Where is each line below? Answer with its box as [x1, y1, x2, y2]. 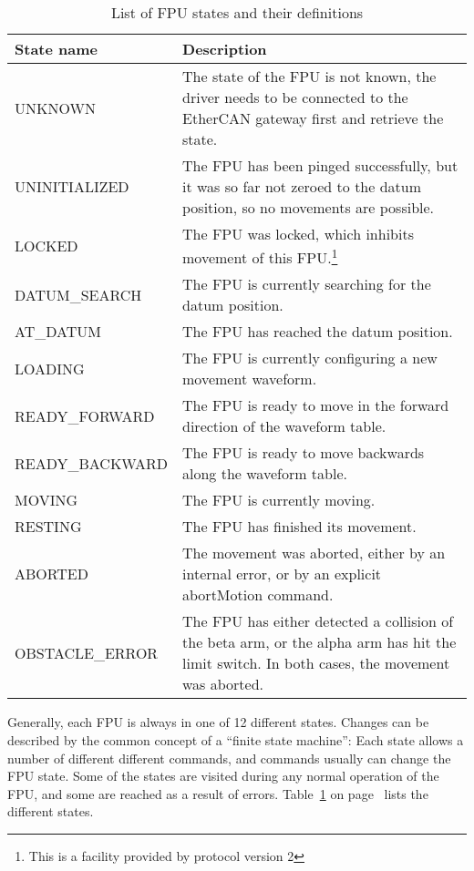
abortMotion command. [182, 584, 334, 606]
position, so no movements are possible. [182, 197, 435, 218]
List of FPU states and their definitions [110, 2, 364, 23]
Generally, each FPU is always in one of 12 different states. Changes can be [7, 712, 429, 732]
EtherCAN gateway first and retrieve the [182, 108, 444, 128]
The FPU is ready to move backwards [182, 442, 425, 464]
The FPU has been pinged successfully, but [182, 155, 459, 176]
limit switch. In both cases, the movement [182, 652, 450, 674]
